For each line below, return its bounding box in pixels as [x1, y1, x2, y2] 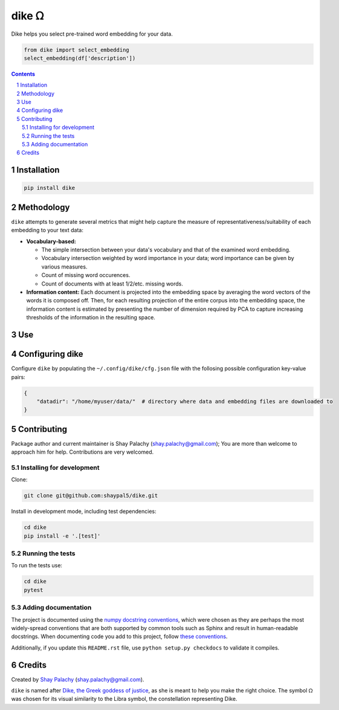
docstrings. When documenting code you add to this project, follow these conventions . [11, 633, 228, 640]
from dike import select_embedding [24, 46, 129, 53]
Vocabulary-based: [26, 238, 77, 245]
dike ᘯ [11, 9, 44, 22]
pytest [24, 587, 44, 593]
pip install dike [24, 184, 76, 192]
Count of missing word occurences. [41, 272, 131, 279]
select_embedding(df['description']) [24, 54, 136, 62]
